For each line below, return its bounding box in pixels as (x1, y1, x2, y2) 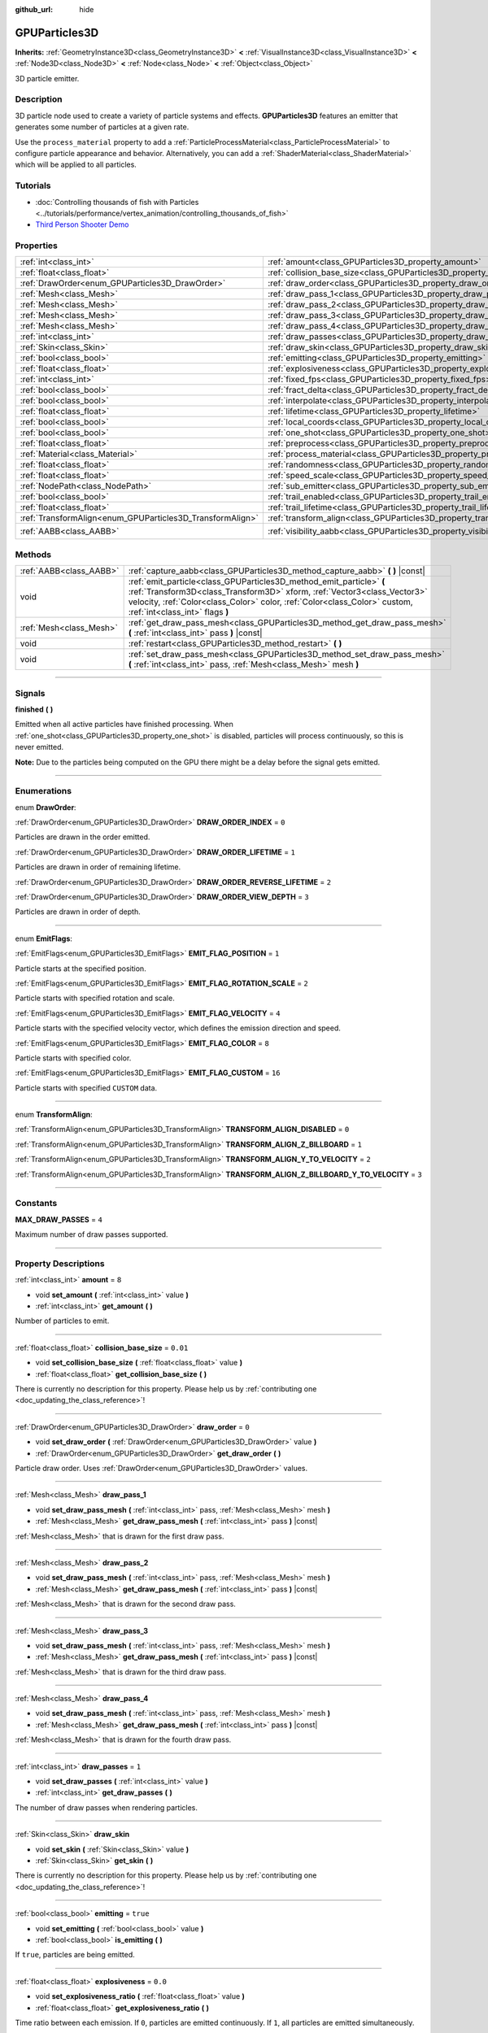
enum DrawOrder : (15, 802, 76, 812)
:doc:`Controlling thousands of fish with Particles (35, 197, 199, 207)
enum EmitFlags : (15, 934, 73, 943)
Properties (15, 240, 59, 251)
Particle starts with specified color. (15, 1053, 132, 1063)
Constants (15, 1198, 58, 1209)
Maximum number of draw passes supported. (15, 1230, 168, 1239)
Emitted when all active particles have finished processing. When (15, 720, 233, 729)
